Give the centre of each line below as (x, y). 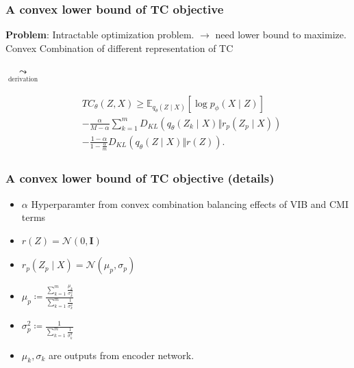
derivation (23, 80)
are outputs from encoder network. (121, 355)
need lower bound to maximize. (281, 35)
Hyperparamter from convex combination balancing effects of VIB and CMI (190, 203)
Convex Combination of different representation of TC (119, 48)
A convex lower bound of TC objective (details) (140, 178)
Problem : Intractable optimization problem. (100, 35)
